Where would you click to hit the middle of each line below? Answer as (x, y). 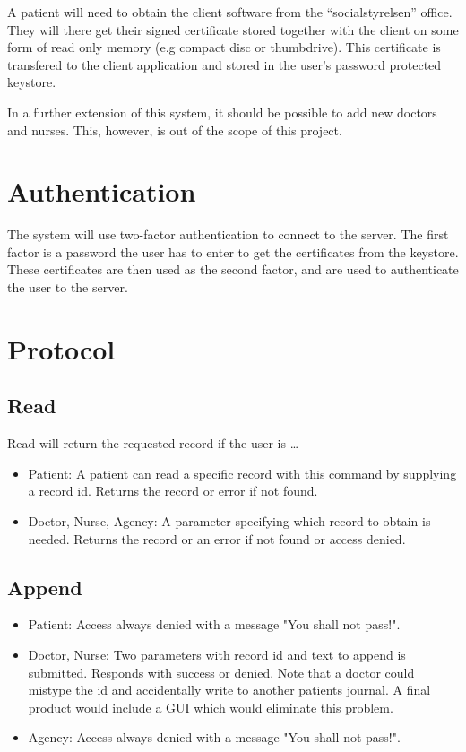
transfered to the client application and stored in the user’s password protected (224, 64)
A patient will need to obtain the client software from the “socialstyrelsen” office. (230, 12)
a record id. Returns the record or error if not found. (173, 491)
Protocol (61, 348)
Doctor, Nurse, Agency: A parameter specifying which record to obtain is (229, 521)
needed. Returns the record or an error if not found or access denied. (217, 538)
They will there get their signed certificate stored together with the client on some (233, 29)
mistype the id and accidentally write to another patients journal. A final (229, 690)
